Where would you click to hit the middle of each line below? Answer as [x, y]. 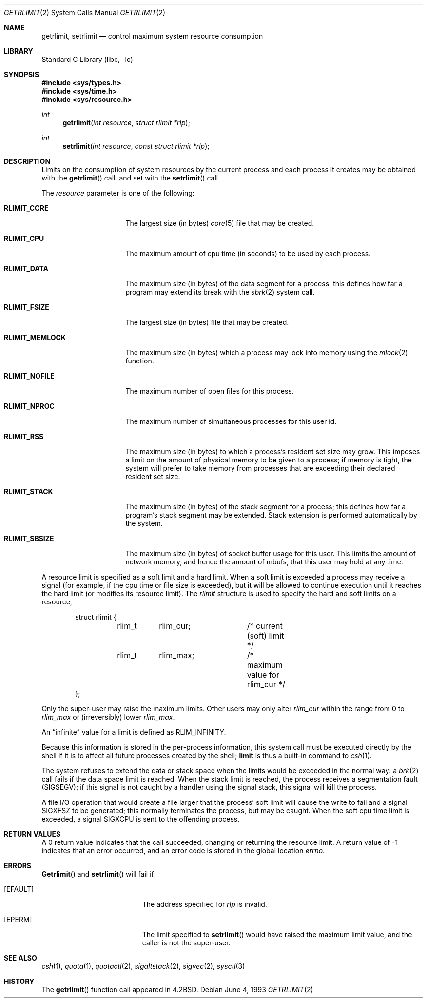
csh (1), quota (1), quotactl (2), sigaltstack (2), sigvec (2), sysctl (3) [143, 966]
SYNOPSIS [22, 74]
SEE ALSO [20, 958]
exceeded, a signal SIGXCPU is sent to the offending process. [141, 819]
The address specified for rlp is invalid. [204, 904]
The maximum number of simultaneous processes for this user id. [231, 421]
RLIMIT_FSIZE [27, 307]
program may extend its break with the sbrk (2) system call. [220, 292]
